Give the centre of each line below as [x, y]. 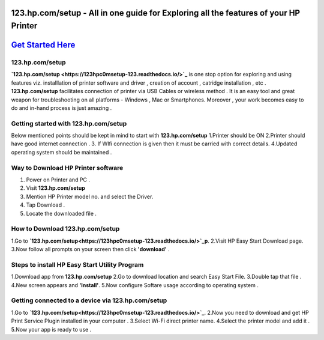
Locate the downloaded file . [61, 213]
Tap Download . [46, 205]
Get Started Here [43, 45]
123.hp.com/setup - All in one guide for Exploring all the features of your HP [155, 13]
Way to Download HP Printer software [67, 168]
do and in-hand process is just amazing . [61, 108]
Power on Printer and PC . [58, 180]
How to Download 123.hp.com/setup [65, 229]
